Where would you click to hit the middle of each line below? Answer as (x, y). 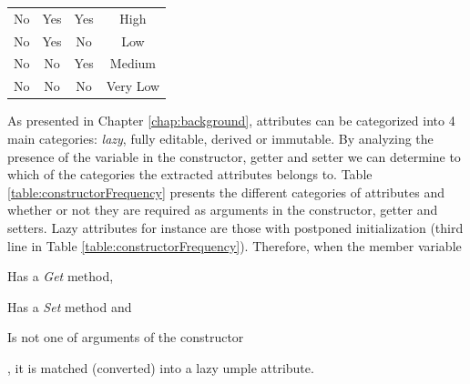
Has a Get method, (61, 276)
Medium (133, 63)
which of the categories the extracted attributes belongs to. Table (190, 174)
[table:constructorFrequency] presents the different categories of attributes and (226, 192)
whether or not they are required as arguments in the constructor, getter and (223, 210)
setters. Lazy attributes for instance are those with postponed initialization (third (235, 227)
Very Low (133, 86)
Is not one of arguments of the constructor (126, 337)
